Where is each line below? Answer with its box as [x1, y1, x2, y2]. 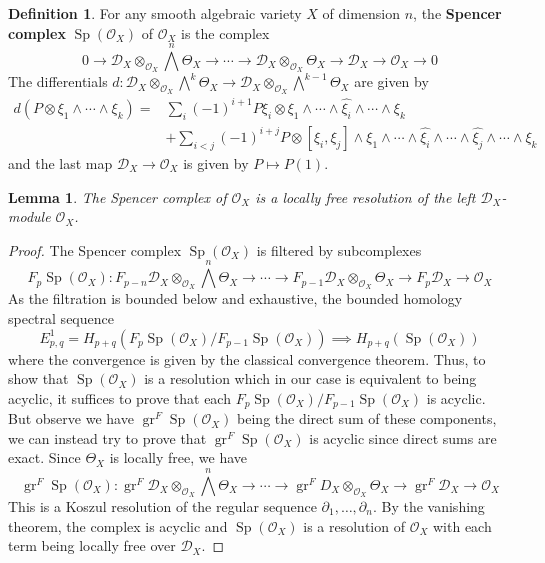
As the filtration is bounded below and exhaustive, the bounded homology [8, 288, 463, 309]
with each [432, 515, 492, 536]
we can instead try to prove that [8, 427, 207, 448]
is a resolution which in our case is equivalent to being [144, 368, 477, 389]
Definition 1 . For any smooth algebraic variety [8, 3, 302, 23]
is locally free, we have [109, 447, 248, 468]
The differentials [8, 71, 108, 92]
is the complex [181, 22, 270, 43]
